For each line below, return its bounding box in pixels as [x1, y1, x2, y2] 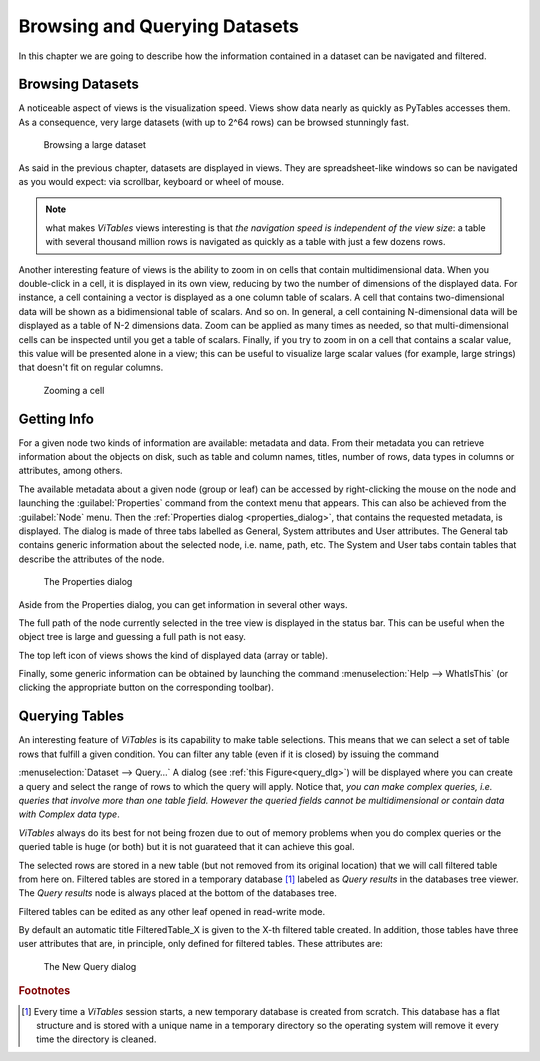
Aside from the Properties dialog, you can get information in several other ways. [18, 598, 348, 610]
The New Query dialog [43, 960, 137, 972]
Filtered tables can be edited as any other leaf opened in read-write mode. [18, 905, 325, 917]
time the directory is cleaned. [36, 1033, 157, 1045]
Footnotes [18, 984, 71, 998]
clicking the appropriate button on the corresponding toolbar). [18, 681, 274, 694]
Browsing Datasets [18, 76, 140, 93]
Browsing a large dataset [43, 139, 147, 151]
